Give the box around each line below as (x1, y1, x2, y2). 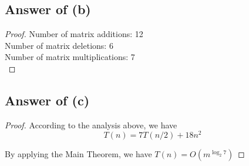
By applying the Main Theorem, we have (5, 148, 152, 160)
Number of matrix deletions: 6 (5, 39, 113, 51)
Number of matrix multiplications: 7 (5, 51, 135, 63)
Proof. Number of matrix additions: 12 (5, 28, 143, 40)
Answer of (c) (5, 91, 90, 109)
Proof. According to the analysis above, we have (5, 118, 177, 131)
